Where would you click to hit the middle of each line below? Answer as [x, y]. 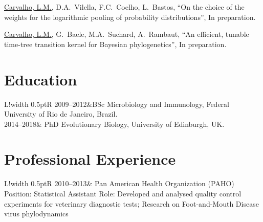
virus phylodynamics [36, 214]
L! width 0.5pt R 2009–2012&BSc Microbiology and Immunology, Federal [117, 104]
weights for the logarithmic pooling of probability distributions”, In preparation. [130, 17]
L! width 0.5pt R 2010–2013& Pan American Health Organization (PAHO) [119, 183]
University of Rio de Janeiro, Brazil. [61, 114]
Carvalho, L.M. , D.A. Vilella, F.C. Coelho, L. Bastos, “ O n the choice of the [124, 7]
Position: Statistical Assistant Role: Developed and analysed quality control [123, 193]
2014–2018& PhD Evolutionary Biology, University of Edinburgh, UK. [114, 124]
